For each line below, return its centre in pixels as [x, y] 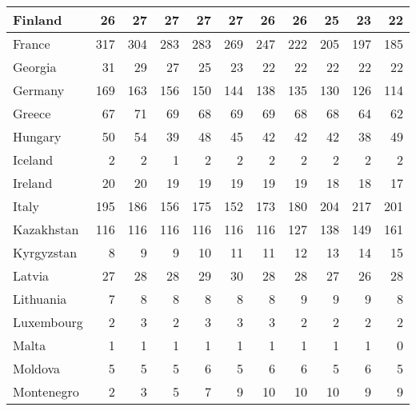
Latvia [31, 275]
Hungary [37, 136]
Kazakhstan [46, 229]
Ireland [33, 183]
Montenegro [46, 391]
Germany [39, 90]
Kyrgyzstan [45, 252]
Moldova [37, 368]
